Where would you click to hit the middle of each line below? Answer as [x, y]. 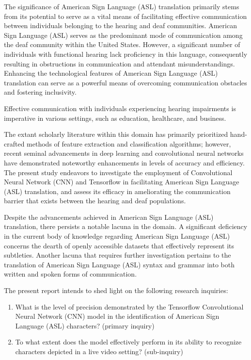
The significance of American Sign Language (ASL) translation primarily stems [122, 6]
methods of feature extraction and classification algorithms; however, [129, 143]
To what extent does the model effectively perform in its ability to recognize [128, 342]
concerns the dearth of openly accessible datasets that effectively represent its [119, 245]
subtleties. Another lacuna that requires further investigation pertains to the [118, 255]
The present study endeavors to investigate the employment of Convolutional [118, 172]
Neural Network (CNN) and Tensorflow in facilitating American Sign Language [122, 182]
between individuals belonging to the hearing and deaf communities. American [120, 25]
